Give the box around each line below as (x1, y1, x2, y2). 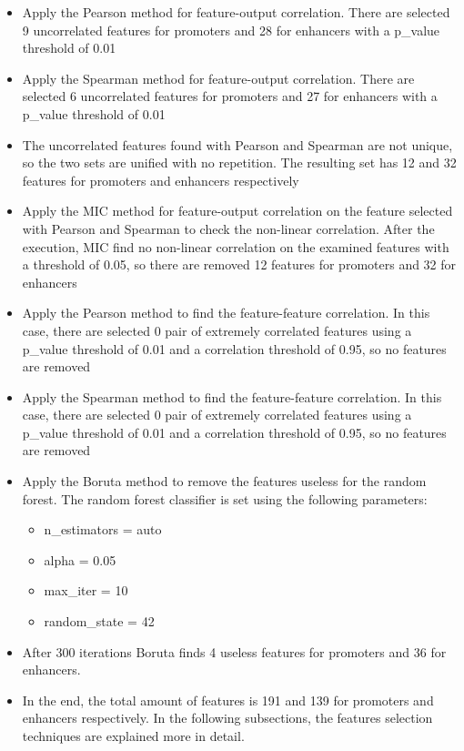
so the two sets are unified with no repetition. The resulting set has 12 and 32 (22, 153, 457, 172)
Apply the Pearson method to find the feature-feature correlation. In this (22, 303, 430, 322)
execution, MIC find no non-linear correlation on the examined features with (22, 237, 449, 256)
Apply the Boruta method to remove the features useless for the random (22, 472, 427, 491)
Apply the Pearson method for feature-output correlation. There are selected (22, 3, 450, 21)
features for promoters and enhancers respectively (22, 170, 299, 189)
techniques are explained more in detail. (22, 726, 245, 745)
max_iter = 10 (44, 581, 128, 600)
